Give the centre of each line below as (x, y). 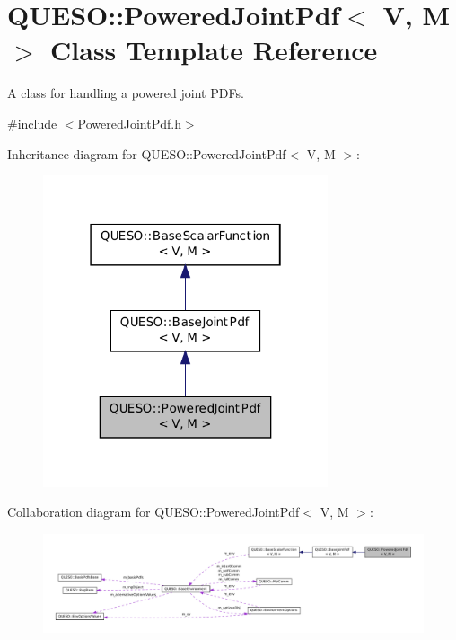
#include (32, 123)
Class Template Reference (214, 50)
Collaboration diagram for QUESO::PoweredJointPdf (153, 512)
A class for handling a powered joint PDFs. (126, 93)
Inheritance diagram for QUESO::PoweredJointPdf (147, 153)
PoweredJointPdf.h (129, 123)
